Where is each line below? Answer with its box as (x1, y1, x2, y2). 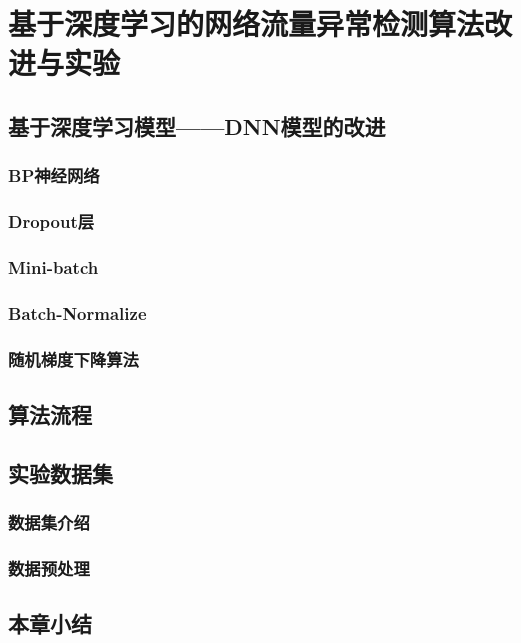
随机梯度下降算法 (8, 346, 139, 371)
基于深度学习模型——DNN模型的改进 (8, 110, 386, 141)
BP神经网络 (8, 163, 100, 188)
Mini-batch (8, 254, 99, 279)
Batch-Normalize (8, 300, 147, 325)
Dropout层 (8, 209, 95, 234)
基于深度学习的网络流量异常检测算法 (8, 3, 485, 44)
